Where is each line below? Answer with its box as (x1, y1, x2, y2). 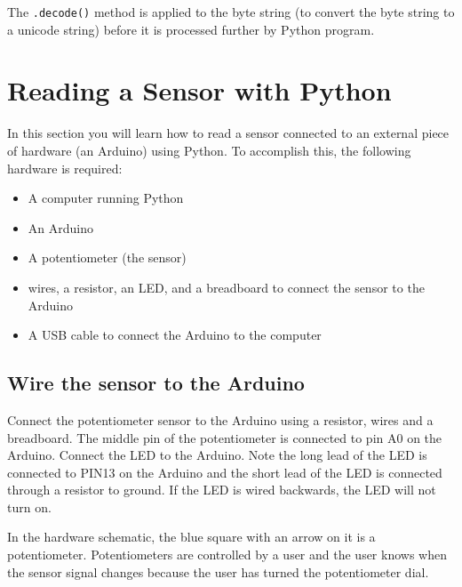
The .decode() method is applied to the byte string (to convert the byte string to (7, 3, 455, 20)
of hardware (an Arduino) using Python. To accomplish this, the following (7, 141, 411, 159)
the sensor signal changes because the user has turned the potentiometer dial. (7, 562, 429, 581)
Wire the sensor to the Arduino (7, 369, 305, 397)
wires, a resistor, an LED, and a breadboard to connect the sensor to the (28, 277, 425, 296)
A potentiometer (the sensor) (28, 248, 187, 267)
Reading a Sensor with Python (7, 72, 392, 109)
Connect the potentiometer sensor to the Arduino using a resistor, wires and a (7, 410, 434, 429)
